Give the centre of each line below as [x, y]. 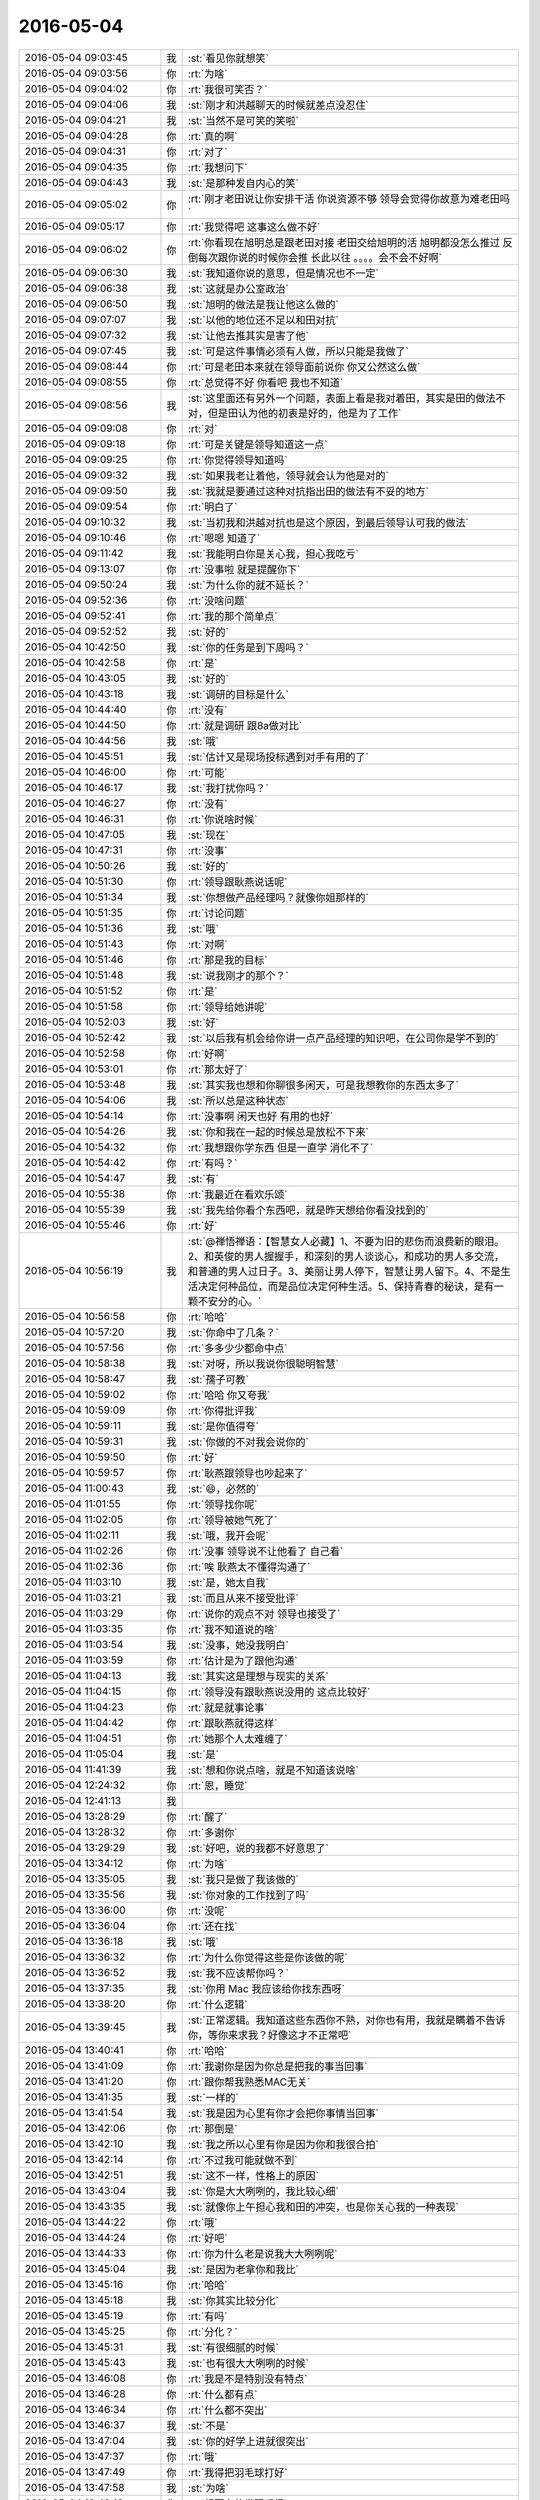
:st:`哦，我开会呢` [228, 1535]
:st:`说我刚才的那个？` [238, 975]
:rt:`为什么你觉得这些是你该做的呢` [267, 1957]
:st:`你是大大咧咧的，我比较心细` [263, 2191]
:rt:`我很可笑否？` [227, 89]
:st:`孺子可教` [218, 1379]
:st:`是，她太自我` [228, 1582]
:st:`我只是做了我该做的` [243, 1879]
